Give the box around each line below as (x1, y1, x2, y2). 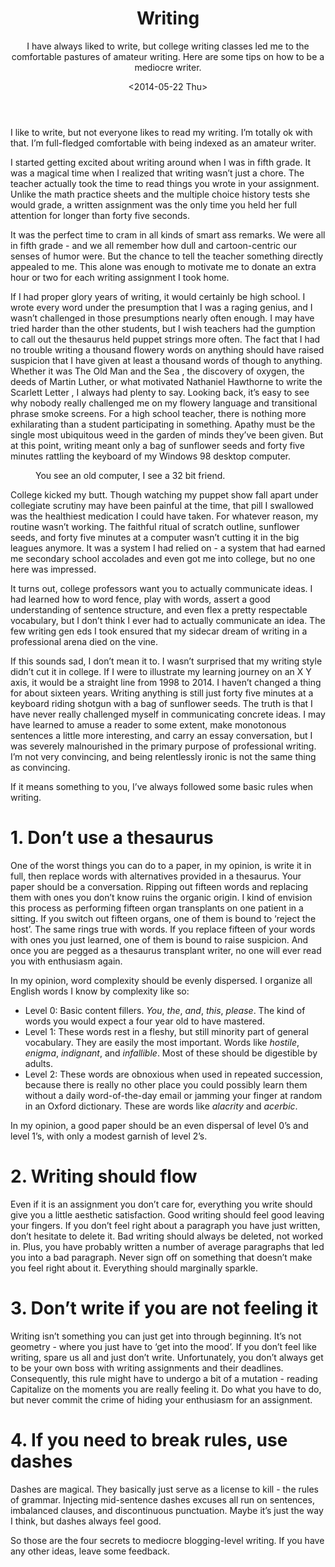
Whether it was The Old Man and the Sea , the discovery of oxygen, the (10, 365, 305, 377)
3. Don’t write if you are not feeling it (10, 1297, 319, 1319)
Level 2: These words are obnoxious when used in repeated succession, (24, 1068, 323, 1080)
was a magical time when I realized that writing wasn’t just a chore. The (10, 167, 305, 179)
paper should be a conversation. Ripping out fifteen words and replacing (10, 880, 309, 892)
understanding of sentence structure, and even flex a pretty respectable (10, 603, 308, 616)
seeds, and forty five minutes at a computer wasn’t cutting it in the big (10, 531, 300, 543)
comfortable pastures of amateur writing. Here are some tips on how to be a (11, 50, 325, 62)
